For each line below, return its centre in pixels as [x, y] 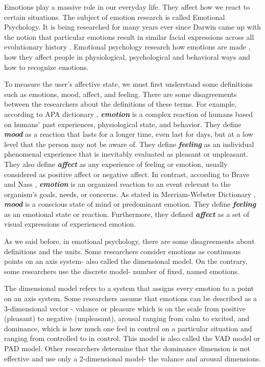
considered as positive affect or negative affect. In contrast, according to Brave [127, 174]
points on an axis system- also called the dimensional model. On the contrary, [126, 261]
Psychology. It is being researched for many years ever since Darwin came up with [133, 27]
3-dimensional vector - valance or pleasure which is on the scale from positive [125, 308]
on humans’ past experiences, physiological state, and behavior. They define [123, 124]
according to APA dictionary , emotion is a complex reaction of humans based [128, 114]
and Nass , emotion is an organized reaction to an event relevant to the [117, 184]
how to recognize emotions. [46, 67]
